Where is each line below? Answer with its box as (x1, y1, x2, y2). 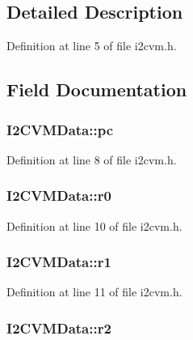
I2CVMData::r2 (6, 317, 111, 338)
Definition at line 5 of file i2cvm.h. (6, 37, 177, 54)
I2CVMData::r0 (6, 185, 111, 206)
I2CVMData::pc (6, 119, 114, 139)
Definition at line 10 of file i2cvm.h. (6, 217, 183, 234)
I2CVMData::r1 (6, 252, 111, 272)
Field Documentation (6, 77, 187, 102)
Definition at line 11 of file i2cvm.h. (6, 283, 183, 300)
